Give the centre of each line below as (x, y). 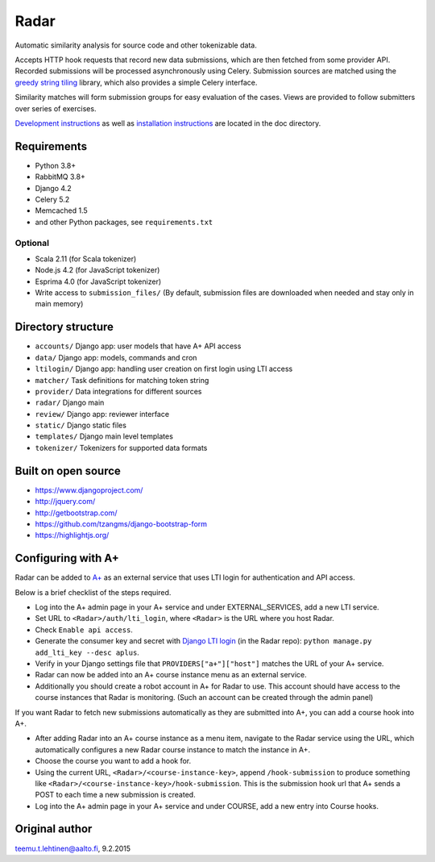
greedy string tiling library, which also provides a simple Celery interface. (136, 82)
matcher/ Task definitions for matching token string (122, 380)
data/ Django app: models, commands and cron (116, 357)
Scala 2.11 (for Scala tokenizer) (86, 259)
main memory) (59, 304)
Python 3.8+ (56, 165)
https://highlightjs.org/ (72, 535)
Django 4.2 (53, 188)
